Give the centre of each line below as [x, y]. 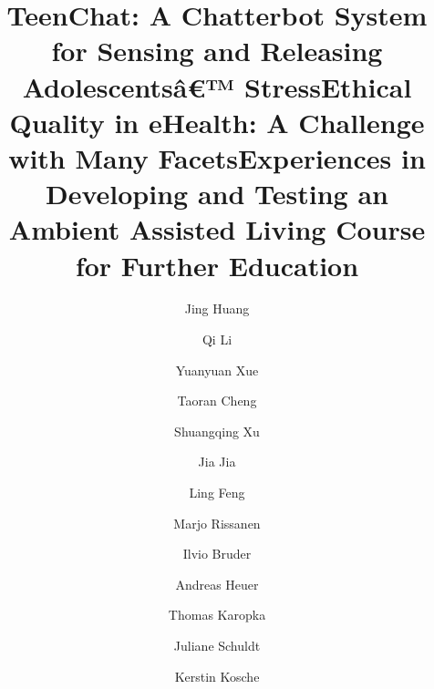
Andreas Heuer [217, 584]
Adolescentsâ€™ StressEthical [217, 86]
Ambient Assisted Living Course [217, 229]
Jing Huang [217, 309]
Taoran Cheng [217, 401]
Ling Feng [217, 492]
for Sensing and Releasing [217, 51]
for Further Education [217, 265]
